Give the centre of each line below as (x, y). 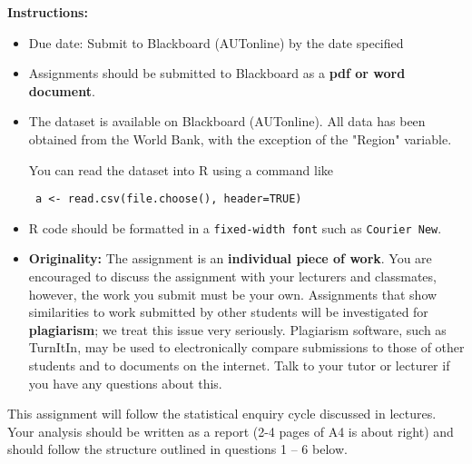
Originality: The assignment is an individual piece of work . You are (230, 258)
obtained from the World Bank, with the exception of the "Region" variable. (240, 138)
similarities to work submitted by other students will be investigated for (228, 312)
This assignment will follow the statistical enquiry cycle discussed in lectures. (222, 414)
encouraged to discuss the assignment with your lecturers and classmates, (232, 276)
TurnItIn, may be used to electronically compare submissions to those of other (246, 347)
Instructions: (48, 12)
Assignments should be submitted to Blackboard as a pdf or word (217, 73)
